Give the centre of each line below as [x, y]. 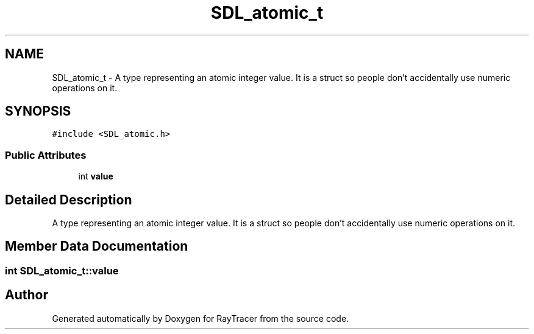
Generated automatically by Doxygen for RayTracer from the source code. [201, 318]
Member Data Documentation [97, 246]
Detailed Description [69, 200]
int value [96, 176]
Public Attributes [46, 155]
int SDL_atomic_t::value [62, 270]
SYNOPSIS [38, 111]
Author [27, 295]
